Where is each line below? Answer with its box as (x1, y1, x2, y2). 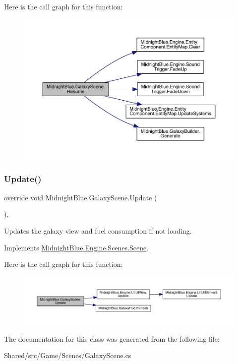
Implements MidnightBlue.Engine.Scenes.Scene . (4, 242, 149, 252)
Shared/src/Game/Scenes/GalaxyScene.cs (4, 350, 131, 361)
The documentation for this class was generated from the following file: (4, 333, 220, 344)
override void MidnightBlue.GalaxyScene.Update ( (4, 192, 157, 202)
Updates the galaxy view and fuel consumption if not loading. (4, 225, 192, 236)
